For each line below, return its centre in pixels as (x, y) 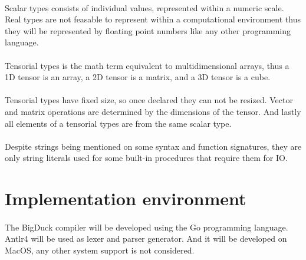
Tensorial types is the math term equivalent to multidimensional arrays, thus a (147, 65)
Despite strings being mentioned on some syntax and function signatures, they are (153, 146)
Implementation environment (126, 198)
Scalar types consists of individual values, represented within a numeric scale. (144, 7)
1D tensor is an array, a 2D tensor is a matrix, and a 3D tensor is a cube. (138, 77)
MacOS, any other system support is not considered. (100, 250)
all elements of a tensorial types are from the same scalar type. (118, 123)
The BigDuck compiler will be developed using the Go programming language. (147, 227)
